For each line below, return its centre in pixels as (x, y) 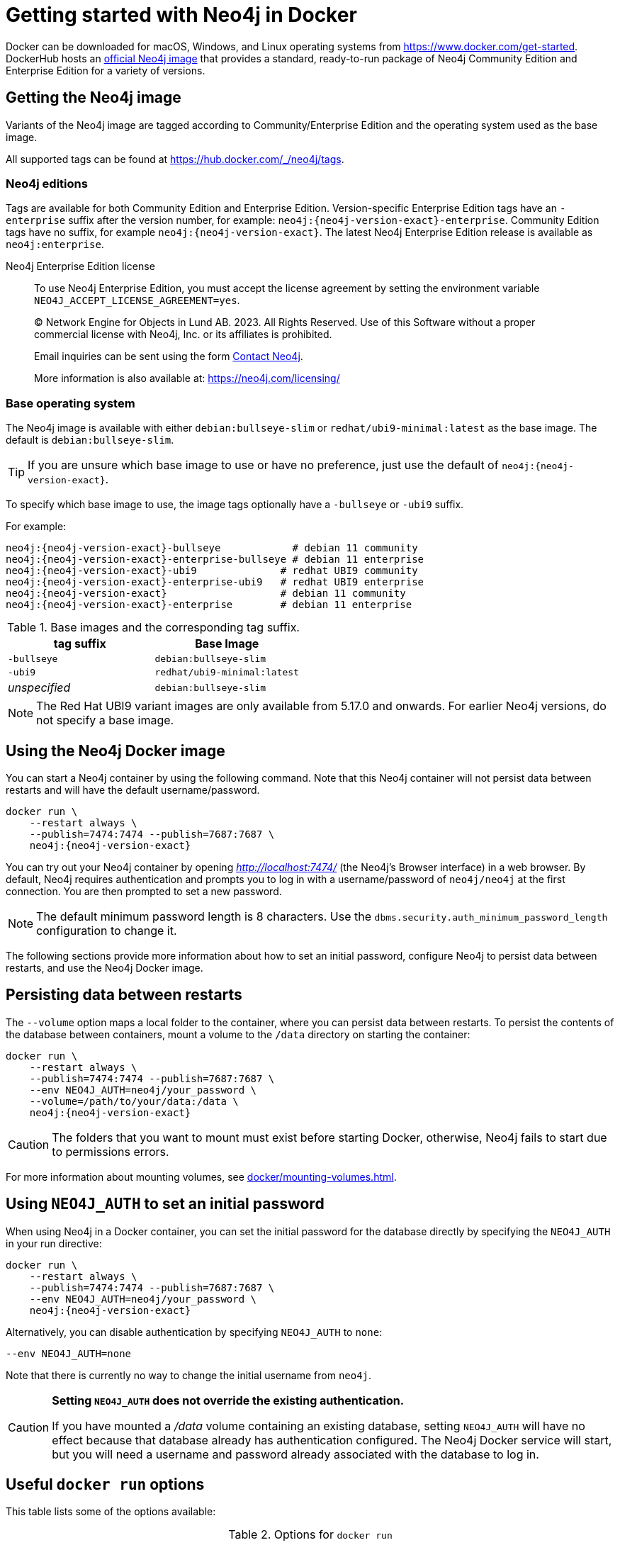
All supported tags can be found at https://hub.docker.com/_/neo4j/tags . (175, 159)
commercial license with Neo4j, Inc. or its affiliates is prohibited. (183, 335)
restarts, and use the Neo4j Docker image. (105, 967)
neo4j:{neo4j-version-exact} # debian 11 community (206, 594)
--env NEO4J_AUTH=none (69, 1353)
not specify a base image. (105, 720)
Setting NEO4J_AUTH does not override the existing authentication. (228, 1400)
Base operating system (71, 403)
